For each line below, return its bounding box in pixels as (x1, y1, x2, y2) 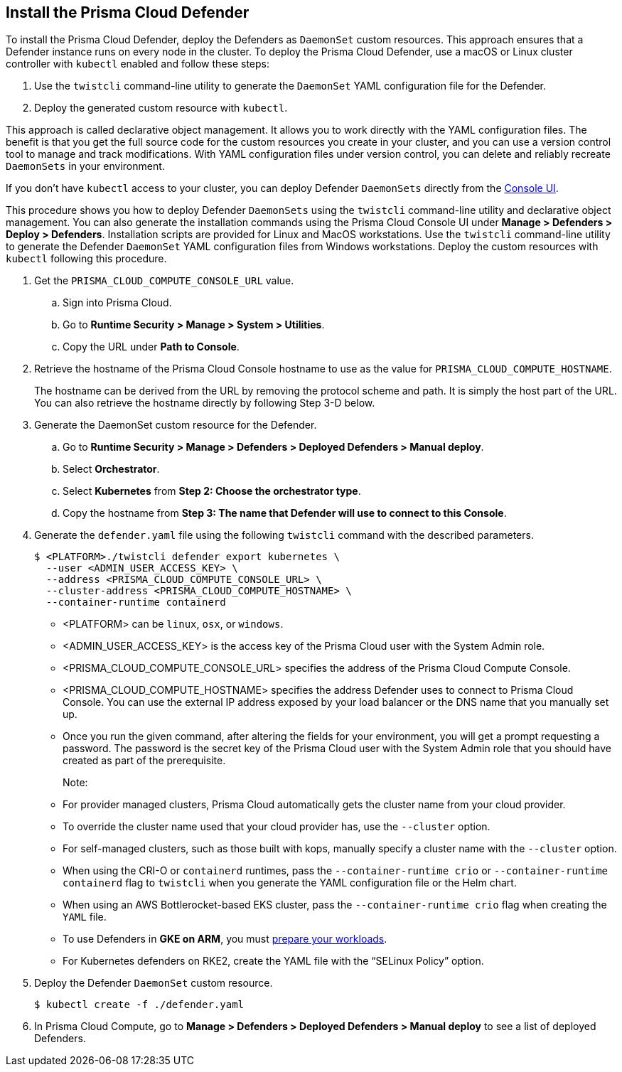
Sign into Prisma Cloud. (63, 296, 172, 309)
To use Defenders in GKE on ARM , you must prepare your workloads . (63, 933, 387, 945)
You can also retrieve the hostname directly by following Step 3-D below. (34, 397, 375, 409)
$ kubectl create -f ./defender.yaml (34, 999, 245, 1011)
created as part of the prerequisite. (63, 754, 226, 767)
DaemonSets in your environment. (6, 160, 165, 173)
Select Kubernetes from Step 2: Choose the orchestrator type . (63, 485, 361, 498)
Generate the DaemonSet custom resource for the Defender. (34, 419, 317, 432)
